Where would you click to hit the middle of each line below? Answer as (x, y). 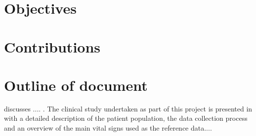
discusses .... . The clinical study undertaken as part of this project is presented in (128, 108)
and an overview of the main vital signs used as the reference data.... (108, 128)
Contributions (52, 46)
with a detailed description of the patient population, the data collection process (126, 118)
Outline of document (76, 85)
